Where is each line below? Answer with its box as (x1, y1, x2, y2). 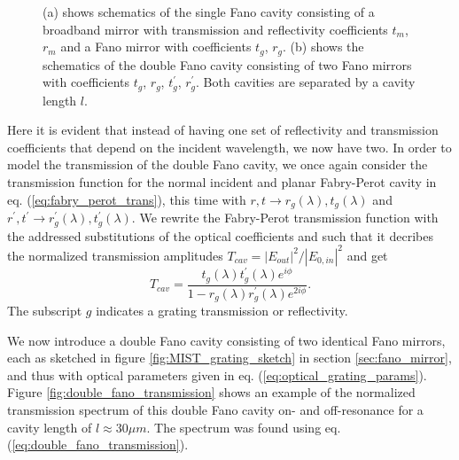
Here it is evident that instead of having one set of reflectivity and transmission (7, 121, 439, 139)
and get (346, 246, 388, 264)
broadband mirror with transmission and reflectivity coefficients (43, 19, 388, 38)
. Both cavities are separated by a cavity (196, 73, 416, 91)
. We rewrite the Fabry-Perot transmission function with (131, 208, 439, 227)
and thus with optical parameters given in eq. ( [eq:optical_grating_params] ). (7, 365, 427, 384)
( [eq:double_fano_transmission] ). (7, 435, 189, 454)
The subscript (7, 300, 82, 319)
